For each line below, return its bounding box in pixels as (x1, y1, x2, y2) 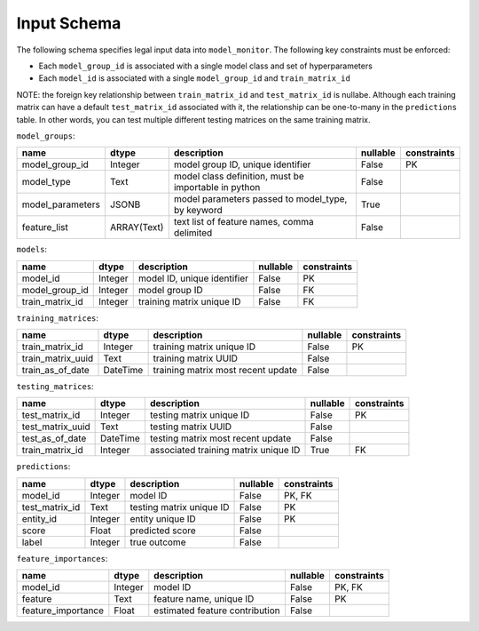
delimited (173, 227, 213, 239)
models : (16, 244, 48, 255)
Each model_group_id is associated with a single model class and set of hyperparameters (38, 60, 373, 71)
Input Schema (16, 13, 122, 33)
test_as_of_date (21, 432, 87, 444)
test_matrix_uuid (21, 420, 90, 433)
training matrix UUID (153, 352, 239, 364)
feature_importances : (16, 553, 108, 563)
